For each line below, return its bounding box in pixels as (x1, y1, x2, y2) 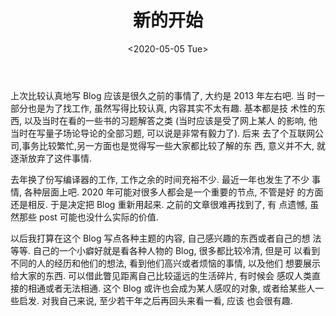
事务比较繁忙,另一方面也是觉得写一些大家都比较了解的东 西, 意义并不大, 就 (21, 139, 326, 151)
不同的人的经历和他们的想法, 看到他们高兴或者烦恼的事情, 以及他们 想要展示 (10, 257, 321, 269)
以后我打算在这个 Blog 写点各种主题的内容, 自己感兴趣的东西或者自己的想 (10, 232, 311, 244)
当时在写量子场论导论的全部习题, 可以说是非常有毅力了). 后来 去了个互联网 (10, 127, 315, 139)
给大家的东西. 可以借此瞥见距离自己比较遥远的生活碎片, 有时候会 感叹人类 (10, 269, 312, 281)
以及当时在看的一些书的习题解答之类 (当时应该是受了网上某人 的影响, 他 (23, 114, 318, 126)
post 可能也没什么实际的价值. (38, 211, 159, 223)
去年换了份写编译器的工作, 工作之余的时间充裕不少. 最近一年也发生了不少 (10, 173, 310, 185)
